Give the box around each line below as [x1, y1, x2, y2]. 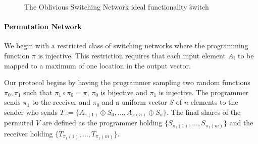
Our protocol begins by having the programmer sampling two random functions [4, 77, 250, 88]
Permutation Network [4, 21, 82, 32]
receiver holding [4, 128, 53, 138]
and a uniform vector [102, 97, 167, 107]
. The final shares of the [167, 106, 241, 117]
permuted [4, 117, 34, 128]
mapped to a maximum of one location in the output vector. [4, 60, 191, 70]
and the [229, 117, 253, 128]
